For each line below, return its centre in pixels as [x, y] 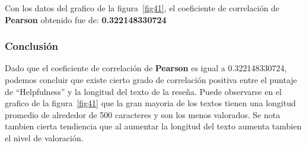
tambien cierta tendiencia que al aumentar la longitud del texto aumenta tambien [153, 126]
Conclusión [31, 46]
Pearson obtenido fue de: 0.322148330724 [86, 19]
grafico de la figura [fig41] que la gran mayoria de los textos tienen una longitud [150, 103]
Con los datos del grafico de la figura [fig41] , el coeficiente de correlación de [142, 8]
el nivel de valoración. [44, 137]
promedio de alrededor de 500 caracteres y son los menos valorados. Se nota [143, 114]
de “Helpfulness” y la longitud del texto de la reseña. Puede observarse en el [143, 91]
